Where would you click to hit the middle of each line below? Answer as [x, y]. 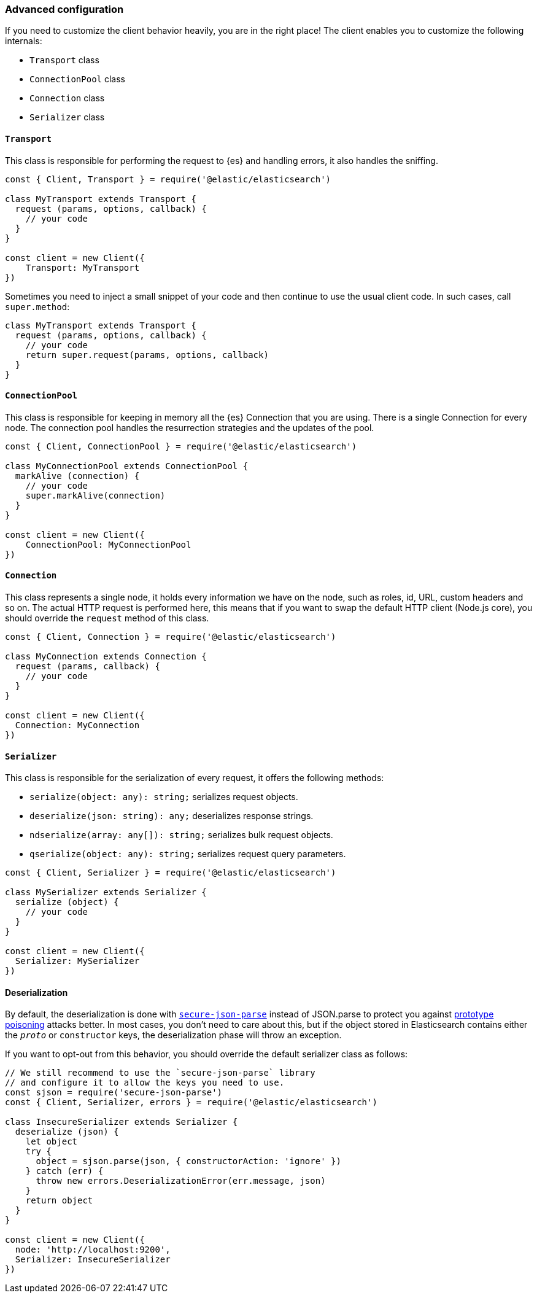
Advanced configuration [64, 9]
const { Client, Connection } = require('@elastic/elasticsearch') [171, 637]
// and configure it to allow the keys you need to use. [145, 1083]
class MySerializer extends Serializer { [106, 892]
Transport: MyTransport [83, 267]
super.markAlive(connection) [95, 495]
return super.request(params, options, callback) [147, 355]
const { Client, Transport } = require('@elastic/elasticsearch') [168, 179]
